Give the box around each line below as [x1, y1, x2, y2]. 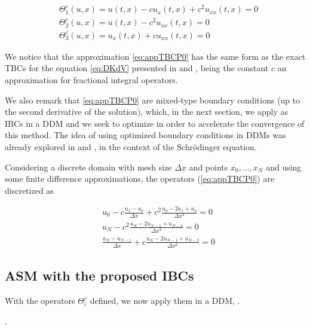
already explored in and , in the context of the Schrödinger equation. [5, 140, 257, 153]
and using [266, 160, 302, 173]
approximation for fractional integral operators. [5, 73, 178, 86]
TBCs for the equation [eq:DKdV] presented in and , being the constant [5, 62, 269, 74]
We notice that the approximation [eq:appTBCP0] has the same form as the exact [5, 50, 306, 62]
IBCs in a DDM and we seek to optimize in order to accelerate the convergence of [5, 117, 305, 129]
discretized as [5, 184, 54, 196]
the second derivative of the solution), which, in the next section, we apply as [5, 105, 288, 118]
